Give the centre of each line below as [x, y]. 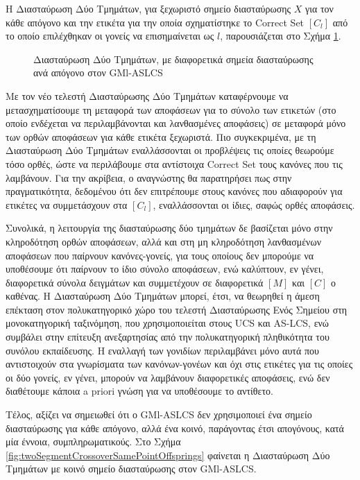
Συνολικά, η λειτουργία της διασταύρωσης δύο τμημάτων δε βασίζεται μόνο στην [169, 228]
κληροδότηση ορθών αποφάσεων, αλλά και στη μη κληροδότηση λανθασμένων [163, 241]
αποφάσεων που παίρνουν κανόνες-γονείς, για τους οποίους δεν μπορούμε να [160, 255]
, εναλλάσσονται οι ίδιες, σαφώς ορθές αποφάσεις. [254, 204]
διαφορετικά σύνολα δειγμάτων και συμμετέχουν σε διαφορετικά [135, 282]
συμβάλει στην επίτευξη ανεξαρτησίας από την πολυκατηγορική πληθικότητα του [168, 337]
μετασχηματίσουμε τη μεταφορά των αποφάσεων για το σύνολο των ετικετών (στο [171, 109]
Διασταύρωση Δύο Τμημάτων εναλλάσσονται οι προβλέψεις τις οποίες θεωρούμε [170, 150]
